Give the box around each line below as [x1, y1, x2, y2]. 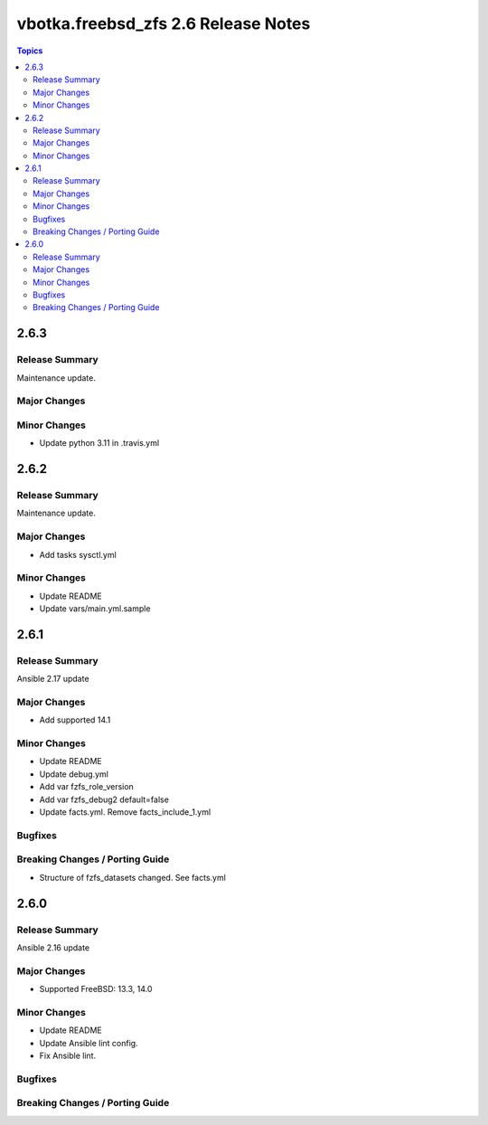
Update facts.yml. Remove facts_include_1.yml [39, 807, 211, 818]
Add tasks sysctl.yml [39, 549, 117, 560]
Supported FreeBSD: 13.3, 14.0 [39, 984, 153, 995]
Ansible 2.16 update [16, 941, 90, 953]
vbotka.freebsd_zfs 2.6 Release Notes [16, 14, 311, 33]
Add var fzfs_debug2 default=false [39, 794, 169, 805]
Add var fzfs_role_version [39, 781, 135, 792]
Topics [16, 45, 43, 56]
